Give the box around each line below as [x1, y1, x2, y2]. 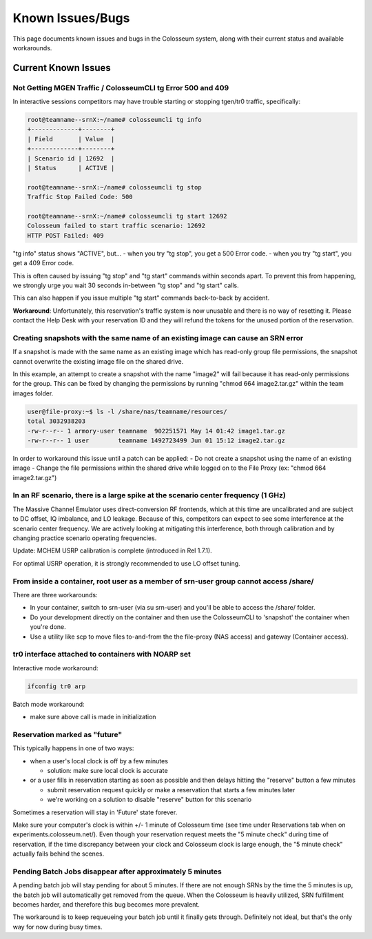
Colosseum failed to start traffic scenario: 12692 [27, 222, 206, 230]
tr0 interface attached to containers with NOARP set [12, 650, 191, 659]
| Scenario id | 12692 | [27, 154, 115, 162]
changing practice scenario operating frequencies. [12, 534, 157, 542]
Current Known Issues [12, 62, 112, 74]
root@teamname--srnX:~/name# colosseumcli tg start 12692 [27, 212, 227, 220]
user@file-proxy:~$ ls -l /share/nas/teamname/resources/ [27, 407, 227, 415]
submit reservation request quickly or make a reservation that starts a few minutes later [47, 785, 296, 794]
